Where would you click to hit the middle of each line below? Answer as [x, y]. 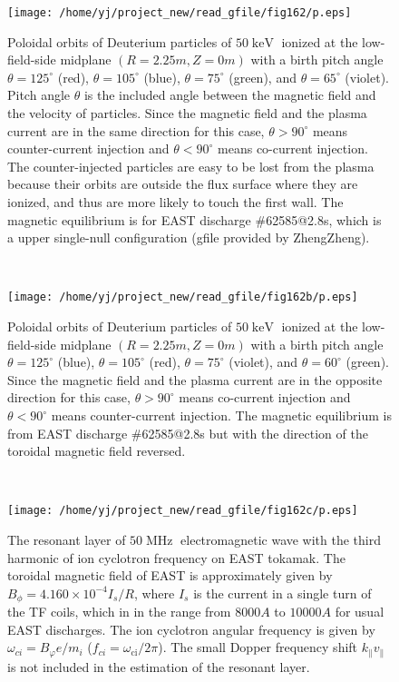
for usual [360, 612]
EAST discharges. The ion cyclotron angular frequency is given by [191, 629]
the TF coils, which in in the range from [119, 612]
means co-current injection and [265, 397]
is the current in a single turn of [282, 593]
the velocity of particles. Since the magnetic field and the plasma [187, 113]
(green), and [263, 77]
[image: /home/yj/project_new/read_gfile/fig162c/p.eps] [183, 511]
